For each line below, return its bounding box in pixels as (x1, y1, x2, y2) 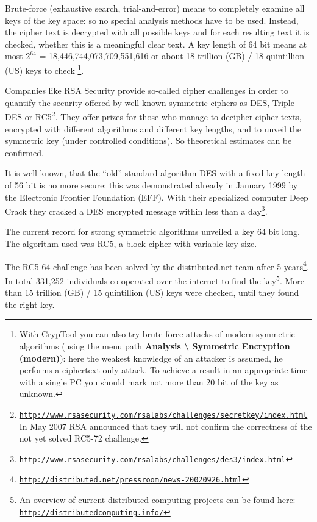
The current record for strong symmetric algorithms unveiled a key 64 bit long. (5, 225, 300, 238)
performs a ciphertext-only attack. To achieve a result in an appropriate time (19, 363, 308, 376)
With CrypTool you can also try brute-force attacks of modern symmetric (19, 327, 295, 340)
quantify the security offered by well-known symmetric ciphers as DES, (5, 96, 270, 109)
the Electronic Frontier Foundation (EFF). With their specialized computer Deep (5, 190, 308, 203)
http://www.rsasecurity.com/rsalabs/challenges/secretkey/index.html (19, 410, 308, 420)
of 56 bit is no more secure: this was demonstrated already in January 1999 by (5, 179, 298, 191)
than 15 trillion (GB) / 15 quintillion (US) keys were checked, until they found (5, 286, 299, 299)
